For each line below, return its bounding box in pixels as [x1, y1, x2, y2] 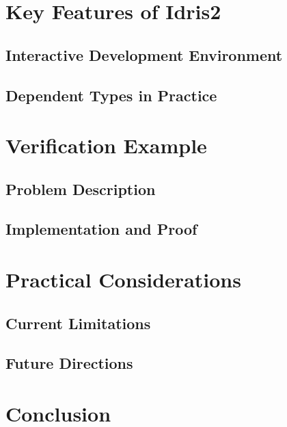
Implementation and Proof [5, 218, 197, 240]
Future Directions [5, 352, 133, 374]
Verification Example [5, 131, 207, 159]
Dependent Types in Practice [5, 84, 217, 105]
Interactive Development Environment [5, 44, 283, 65]
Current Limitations [5, 312, 151, 333]
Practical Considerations [5, 266, 241, 294]
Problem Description [5, 178, 156, 199]
